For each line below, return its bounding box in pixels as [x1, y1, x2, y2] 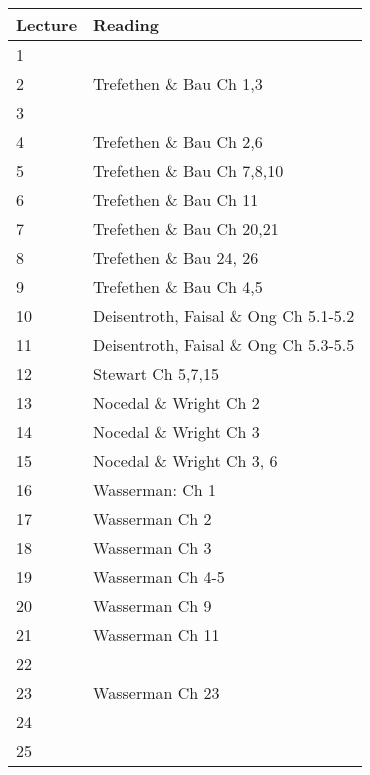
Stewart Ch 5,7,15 [93, 361, 219, 385]
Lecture [16, 12, 78, 36]
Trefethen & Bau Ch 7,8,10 [93, 158, 284, 182]
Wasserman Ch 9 [93, 593, 212, 617]
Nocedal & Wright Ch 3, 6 [93, 448, 278, 472]
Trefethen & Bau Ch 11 [93, 187, 259, 211]
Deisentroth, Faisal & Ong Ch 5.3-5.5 [93, 332, 355, 356]
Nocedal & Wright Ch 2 [93, 390, 260, 414]
